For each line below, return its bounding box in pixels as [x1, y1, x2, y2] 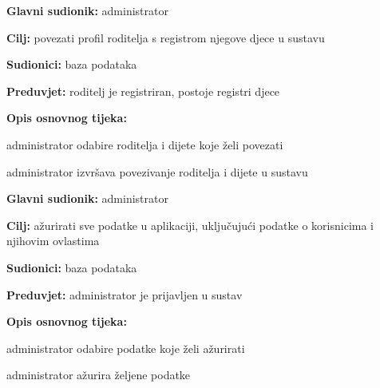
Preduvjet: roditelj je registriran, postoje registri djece [6, 82, 280, 99]
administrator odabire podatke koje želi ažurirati [6, 339, 245, 356]
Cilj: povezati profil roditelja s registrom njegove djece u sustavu [6, 29, 325, 46]
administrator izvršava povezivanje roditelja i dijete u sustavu [6, 163, 308, 180]
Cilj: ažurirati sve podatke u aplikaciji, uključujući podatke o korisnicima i [6, 216, 374, 233]
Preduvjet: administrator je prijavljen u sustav [6, 286, 243, 303]
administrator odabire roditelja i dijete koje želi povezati [6, 136, 283, 152]
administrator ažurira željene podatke [6, 366, 191, 383]
